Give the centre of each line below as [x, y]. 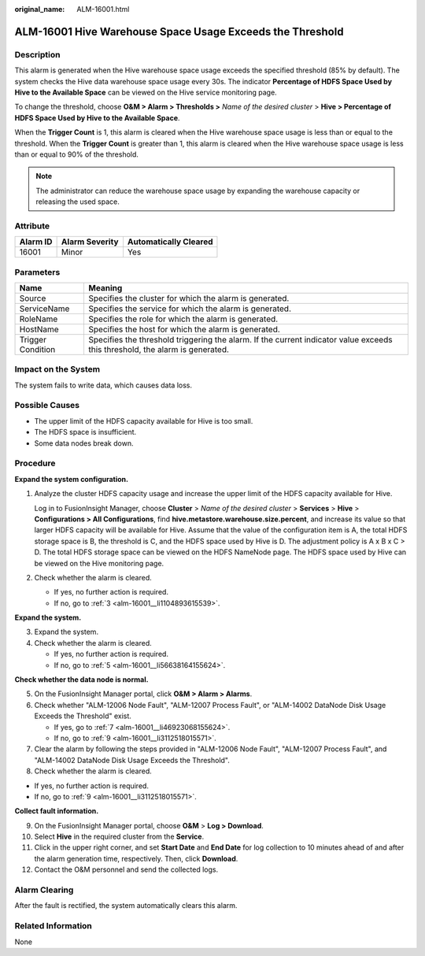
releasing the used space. [78, 202]
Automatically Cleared [170, 242]
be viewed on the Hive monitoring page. [99, 563]
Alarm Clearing [44, 890]
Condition [37, 349]
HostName [39, 329]
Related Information [53, 926]
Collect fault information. [57, 811]
